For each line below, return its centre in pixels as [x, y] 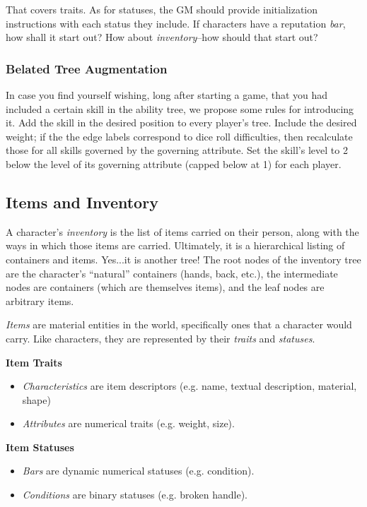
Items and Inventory [82, 202]
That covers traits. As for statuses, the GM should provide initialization [162, 9]
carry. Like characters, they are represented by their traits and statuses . [161, 338]
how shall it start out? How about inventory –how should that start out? [162, 37]
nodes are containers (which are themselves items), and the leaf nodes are [165, 287]
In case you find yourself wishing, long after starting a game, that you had [167, 95]
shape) [36, 399]
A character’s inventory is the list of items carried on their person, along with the [182, 231]
